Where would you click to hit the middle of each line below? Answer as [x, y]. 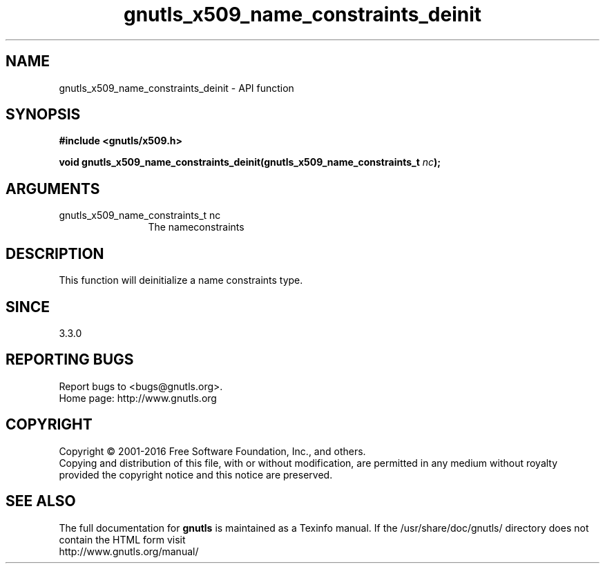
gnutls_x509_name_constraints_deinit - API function [176, 88]
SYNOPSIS [43, 115]
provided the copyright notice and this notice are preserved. [196, 474]
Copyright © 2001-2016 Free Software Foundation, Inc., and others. [212, 451]
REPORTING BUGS [70, 360]
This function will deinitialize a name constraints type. [181, 280]
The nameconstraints [196, 227]
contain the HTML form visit [122, 539]
